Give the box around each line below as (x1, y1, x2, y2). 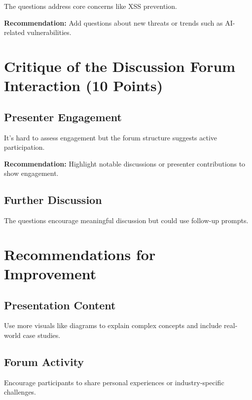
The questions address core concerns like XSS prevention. (4, 1, 177, 11)
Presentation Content (4, 297, 116, 312)
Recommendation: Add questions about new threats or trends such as (4, 17, 223, 28)
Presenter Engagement (4, 109, 122, 124)
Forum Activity (4, 354, 84, 369)
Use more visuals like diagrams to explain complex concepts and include (4, 320, 222, 331)
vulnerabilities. (27, 27, 72, 37)
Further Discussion (4, 192, 102, 207)
